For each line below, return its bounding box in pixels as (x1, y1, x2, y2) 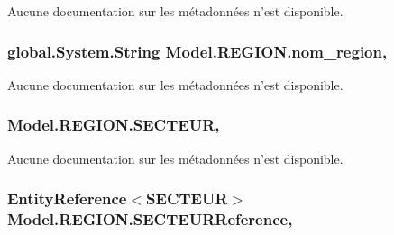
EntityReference (7, 187, 127, 210)
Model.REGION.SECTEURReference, (7, 208, 293, 230)
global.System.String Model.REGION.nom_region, (7, 40, 388, 62)
